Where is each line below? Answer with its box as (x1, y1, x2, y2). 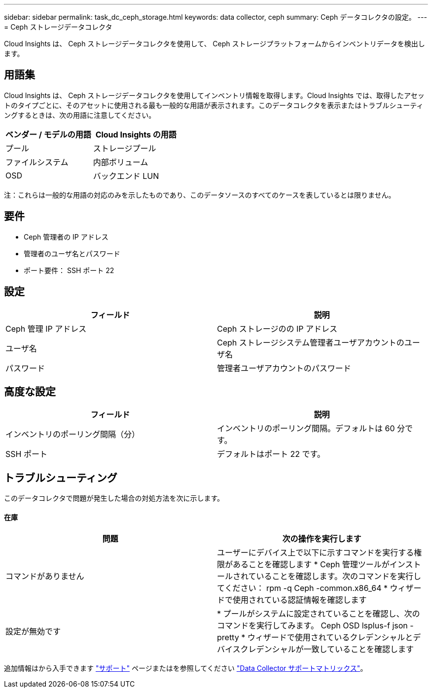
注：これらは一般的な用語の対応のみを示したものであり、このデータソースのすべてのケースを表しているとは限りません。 (4, 190, 396, 199)
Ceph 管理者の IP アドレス (24, 232, 108, 241)
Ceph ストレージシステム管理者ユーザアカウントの (217, 337, 404, 347)
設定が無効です (5, 626, 61, 637)
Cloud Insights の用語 (95, 129, 177, 139)
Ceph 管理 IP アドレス (5, 323, 87, 334)
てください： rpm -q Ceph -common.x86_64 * (217, 583, 388, 593)
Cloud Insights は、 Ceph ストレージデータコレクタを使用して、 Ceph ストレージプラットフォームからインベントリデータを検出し (4, 39, 425, 48)
